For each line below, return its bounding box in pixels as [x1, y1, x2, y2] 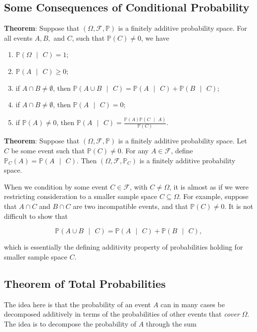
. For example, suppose [179, 191, 249, 201]
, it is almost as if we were [169, 181, 249, 192]
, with [130, 181, 148, 192]
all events [4, 32, 33, 43]
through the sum [146, 318, 197, 329]
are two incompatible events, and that [73, 200, 188, 211]
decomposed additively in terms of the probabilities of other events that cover [4, 309, 240, 319]
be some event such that [11, 145, 85, 155]
